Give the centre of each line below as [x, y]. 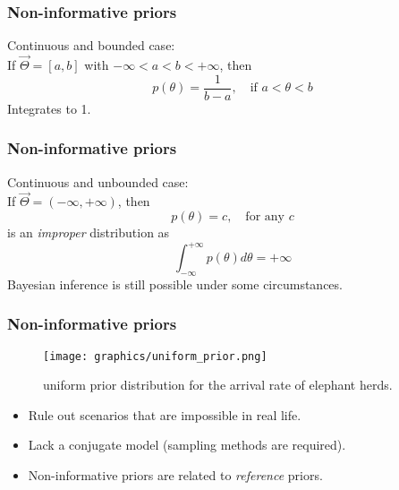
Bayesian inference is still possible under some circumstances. [175, 284]
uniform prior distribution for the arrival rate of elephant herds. [218, 385]
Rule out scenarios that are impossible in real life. [165, 414]
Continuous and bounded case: [91, 45]
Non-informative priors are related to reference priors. [175, 475]
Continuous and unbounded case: [98, 181]
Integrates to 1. [49, 108]
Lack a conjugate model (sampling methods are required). [187, 445]
